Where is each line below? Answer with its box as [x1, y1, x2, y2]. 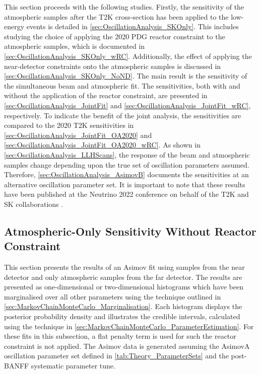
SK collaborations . [4, 198, 63, 209]
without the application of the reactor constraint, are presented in [4, 90, 208, 101]
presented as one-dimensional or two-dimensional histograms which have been [4, 281, 243, 292]
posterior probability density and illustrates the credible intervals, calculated [4, 311, 240, 322]
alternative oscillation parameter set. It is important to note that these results [4, 179, 245, 189]
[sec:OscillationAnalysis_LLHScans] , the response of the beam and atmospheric [4, 149, 250, 160]
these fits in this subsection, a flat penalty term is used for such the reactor [4, 331, 236, 341]
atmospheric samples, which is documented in [4, 41, 145, 51]
